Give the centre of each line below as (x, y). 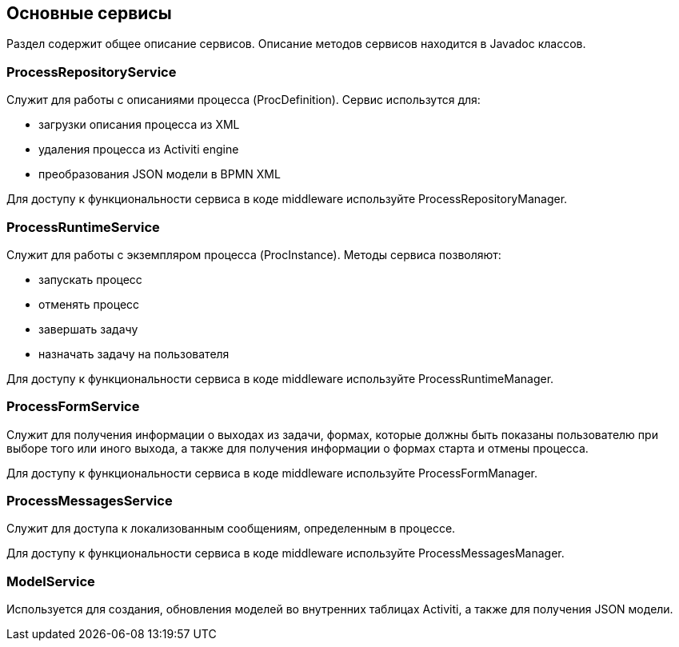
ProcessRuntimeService (83, 227)
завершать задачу (88, 329)
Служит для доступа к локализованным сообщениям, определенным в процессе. (231, 529)
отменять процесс (89, 304)
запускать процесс (90, 279)
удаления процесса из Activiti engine (139, 150)
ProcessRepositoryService (92, 72)
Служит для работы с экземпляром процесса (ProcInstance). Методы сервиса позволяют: (254, 254)
